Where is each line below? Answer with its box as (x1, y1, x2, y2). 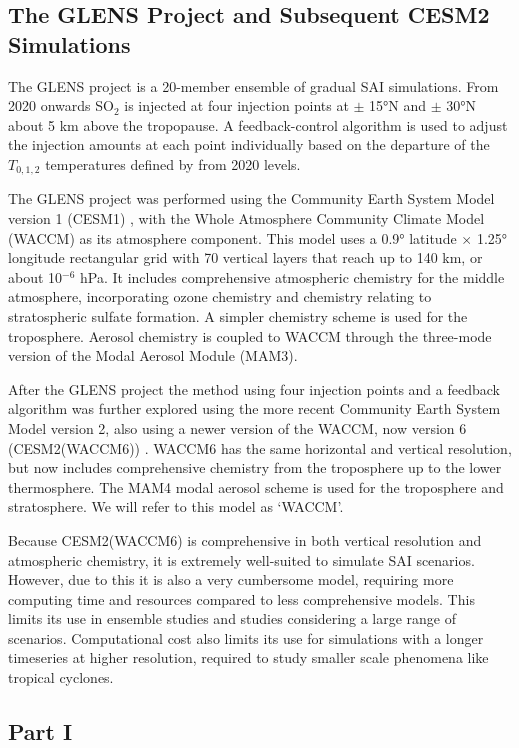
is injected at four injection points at (124, 95, 349, 116)
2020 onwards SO (8, 95, 114, 116)
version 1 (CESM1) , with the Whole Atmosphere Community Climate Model (8, 208, 485, 229)
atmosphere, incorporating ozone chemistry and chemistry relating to (8, 286, 432, 307)
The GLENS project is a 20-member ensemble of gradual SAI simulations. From (8, 75, 499, 96)
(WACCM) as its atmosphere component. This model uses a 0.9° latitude (8, 227, 457, 248)
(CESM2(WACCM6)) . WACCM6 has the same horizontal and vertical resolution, (8, 437, 512, 458)
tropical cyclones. (8, 667, 114, 688)
